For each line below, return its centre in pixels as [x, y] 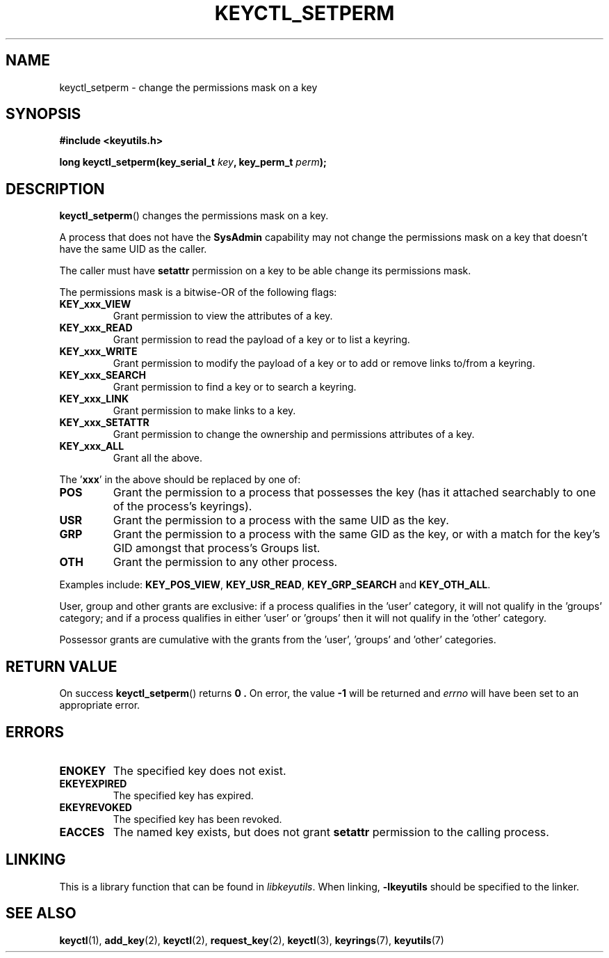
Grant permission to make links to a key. [204, 411]
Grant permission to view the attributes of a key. [223, 316]
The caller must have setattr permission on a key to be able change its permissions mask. [265, 271]
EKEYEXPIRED [93, 783]
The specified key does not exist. [200, 770]
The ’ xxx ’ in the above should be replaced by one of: [180, 480]
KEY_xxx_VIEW [95, 304]
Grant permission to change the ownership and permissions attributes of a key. [294, 434]
